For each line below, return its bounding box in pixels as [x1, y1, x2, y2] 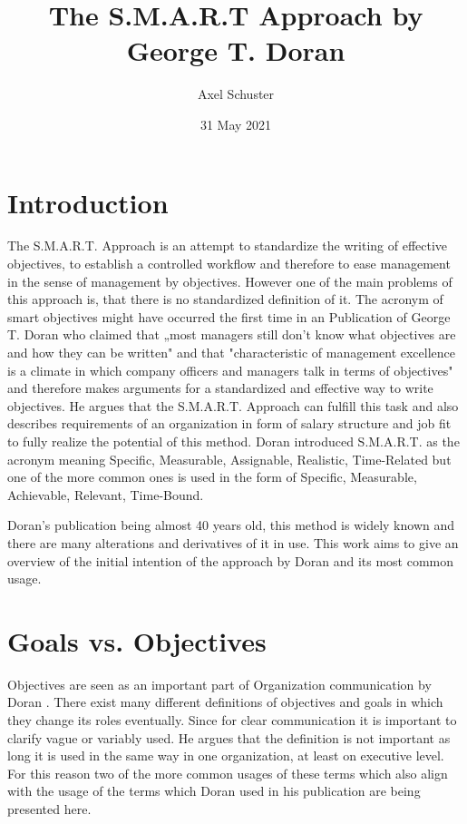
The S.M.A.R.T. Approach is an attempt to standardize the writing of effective [7, 236, 448, 255]
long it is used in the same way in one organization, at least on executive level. [7, 746, 444, 765]
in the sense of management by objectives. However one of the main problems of [7, 271, 452, 290]
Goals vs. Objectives [7, 622, 267, 659]
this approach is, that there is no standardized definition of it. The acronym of [7, 289, 443, 309]
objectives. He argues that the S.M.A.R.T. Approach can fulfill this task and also [7, 396, 459, 415]
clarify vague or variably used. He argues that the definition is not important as [7, 728, 451, 747]
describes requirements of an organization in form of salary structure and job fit [7, 414, 452, 433]
